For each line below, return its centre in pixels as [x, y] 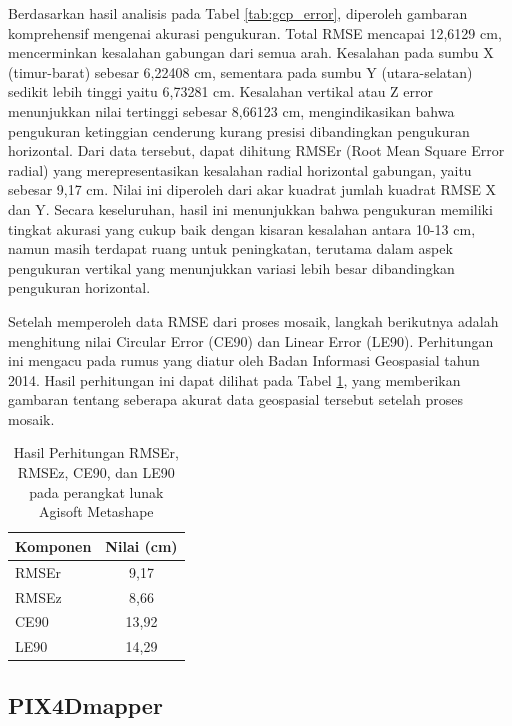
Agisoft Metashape [96, 511]
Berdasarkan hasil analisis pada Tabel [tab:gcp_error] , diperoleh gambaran [238, 13]
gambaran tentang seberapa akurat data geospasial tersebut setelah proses [235, 399]
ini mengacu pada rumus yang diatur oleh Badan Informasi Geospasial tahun [244, 360]
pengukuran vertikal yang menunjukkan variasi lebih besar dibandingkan [231, 267]
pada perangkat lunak [96, 491]
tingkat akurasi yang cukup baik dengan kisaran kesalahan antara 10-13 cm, [242, 228]
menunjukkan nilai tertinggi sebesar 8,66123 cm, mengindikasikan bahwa [231, 110]
